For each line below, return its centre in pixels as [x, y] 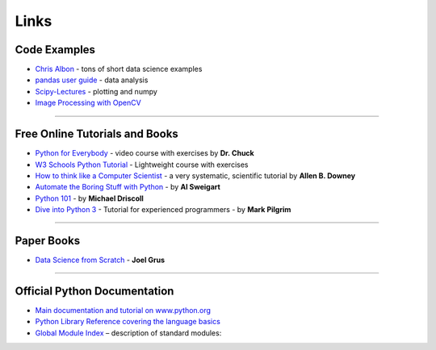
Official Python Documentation [94, 291]
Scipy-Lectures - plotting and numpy [96, 91]
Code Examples [55, 50]
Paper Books [48, 241]
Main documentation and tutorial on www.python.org [123, 310]
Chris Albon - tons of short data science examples [119, 69]
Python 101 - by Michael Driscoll [90, 198]
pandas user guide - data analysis [92, 80]
